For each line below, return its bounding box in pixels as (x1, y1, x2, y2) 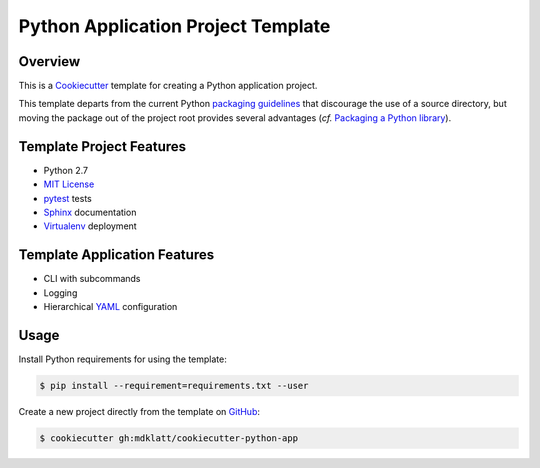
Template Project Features (18, 138, 187, 155)
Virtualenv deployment (43, 220, 137, 232)
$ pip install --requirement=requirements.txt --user (39, 380, 309, 391)
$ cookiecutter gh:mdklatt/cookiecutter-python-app (39, 432, 299, 444)
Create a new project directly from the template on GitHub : (18, 405, 260, 417)
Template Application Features (18, 246, 215, 264)
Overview (18, 53, 81, 70)
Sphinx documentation (43, 206, 137, 218)
